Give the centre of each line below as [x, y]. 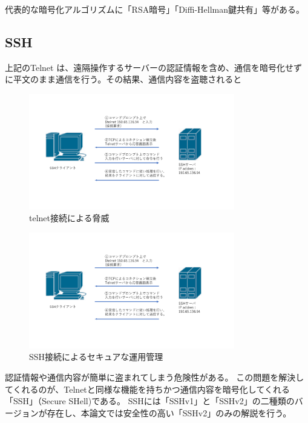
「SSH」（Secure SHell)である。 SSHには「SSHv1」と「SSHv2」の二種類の [150, 401]
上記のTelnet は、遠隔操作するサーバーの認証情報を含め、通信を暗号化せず [154, 67]
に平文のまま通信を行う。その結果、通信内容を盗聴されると [123, 79]
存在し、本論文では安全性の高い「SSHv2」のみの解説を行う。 [169, 412]
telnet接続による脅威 [69, 218]
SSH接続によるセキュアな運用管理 [96, 357]
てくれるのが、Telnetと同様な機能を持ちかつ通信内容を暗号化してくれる [147, 389]
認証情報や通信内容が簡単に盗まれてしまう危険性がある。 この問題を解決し [155, 377]
